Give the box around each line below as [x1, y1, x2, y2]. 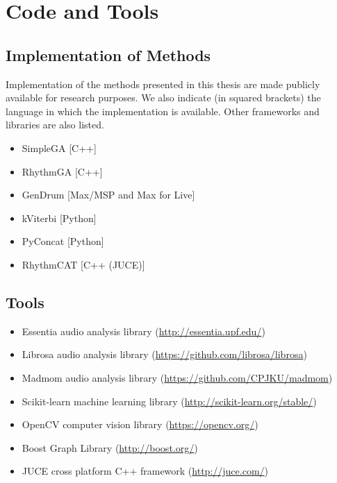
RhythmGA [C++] [22, 164, 103, 178]
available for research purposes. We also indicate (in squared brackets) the [6, 90, 321, 105]
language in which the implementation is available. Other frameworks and [6, 103, 320, 118]
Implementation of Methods [6, 44, 211, 65]
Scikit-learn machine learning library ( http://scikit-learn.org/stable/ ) [22, 393, 317, 408]
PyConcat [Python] [22, 234, 104, 248]
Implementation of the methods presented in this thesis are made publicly [6, 76, 320, 91]
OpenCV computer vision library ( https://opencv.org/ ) [22, 417, 258, 432]
